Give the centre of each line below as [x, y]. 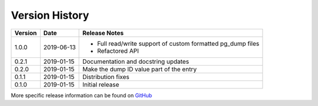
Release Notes [103, 33]
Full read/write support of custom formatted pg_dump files [178, 43]
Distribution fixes [106, 77]
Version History [50, 15]
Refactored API [118, 51]
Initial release [101, 84]
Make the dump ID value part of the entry [140, 69]
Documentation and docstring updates [136, 61]
